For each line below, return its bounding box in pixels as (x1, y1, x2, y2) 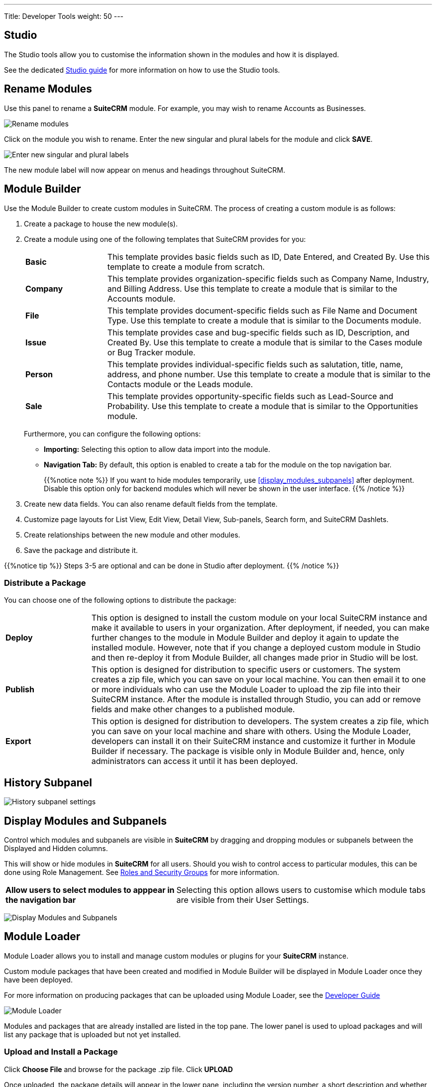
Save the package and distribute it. (24, 545, 138, 554)
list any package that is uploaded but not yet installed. (4, 1030, 181, 1039)
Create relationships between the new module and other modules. (24, 530, 240, 539)
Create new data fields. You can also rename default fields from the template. (24, 499, 278, 508)
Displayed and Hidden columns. (4, 844, 108, 853)
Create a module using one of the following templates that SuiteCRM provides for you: (24, 234, 306, 243)
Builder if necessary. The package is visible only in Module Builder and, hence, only (91, 746, 405, 757)
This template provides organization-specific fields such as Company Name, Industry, (107, 273, 429, 284)
